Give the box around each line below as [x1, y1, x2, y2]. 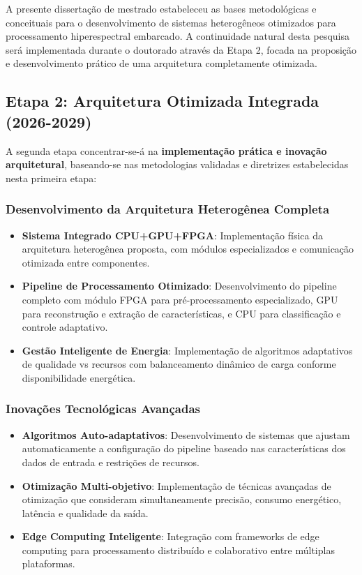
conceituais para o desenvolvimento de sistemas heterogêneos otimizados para [6, 15, 336, 29]
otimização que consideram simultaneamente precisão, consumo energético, [22, 492, 342, 507]
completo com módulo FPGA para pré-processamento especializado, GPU [22, 292, 338, 306]
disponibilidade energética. [22, 370, 136, 384]
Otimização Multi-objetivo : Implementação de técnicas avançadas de [22, 478, 331, 493]
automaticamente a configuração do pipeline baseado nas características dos [22, 441, 346, 456]
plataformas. [22, 556, 75, 571]
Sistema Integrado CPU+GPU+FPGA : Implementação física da [22, 227, 323, 242]
